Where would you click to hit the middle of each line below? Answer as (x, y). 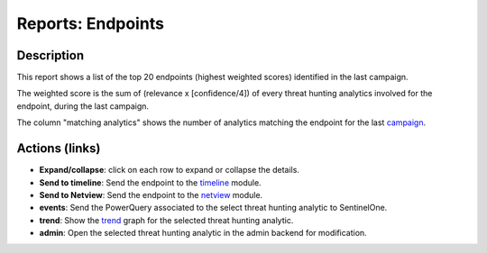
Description (51, 55)
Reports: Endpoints (90, 23)
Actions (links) (59, 149)
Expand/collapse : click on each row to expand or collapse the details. (169, 170)
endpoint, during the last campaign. (83, 106)
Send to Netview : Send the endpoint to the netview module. (151, 194)
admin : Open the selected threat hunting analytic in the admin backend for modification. (203, 233)
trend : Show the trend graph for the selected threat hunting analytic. (166, 220)
